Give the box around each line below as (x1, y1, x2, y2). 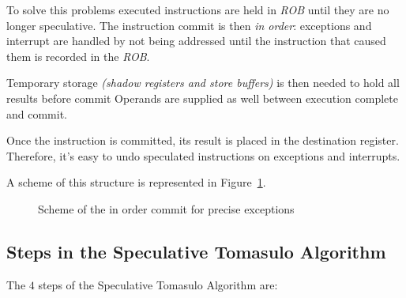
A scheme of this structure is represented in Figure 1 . (6, 174, 266, 190)
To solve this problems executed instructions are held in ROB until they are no (6, 2, 389, 17)
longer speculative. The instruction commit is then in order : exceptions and (6, 17, 372, 33)
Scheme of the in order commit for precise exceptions (38, 200, 295, 217)
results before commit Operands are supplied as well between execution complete (6, 89, 398, 106)
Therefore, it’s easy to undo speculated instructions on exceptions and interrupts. (6, 147, 400, 164)
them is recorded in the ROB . (6, 47, 150, 64)
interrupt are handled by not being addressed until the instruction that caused (6, 32, 386, 49)
